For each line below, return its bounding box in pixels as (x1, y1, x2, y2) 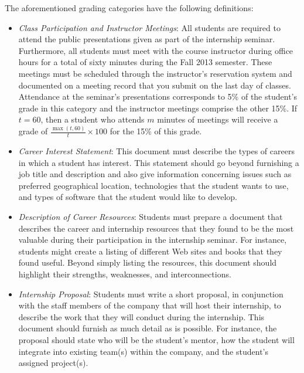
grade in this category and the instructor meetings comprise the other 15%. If (18, 101, 298, 114)
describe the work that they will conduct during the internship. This (18, 310, 265, 323)
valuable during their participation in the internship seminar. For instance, (18, 233, 287, 246)
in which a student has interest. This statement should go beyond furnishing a (18, 156, 299, 168)
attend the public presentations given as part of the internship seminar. (18, 33, 275, 45)
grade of (18, 125, 48, 137)
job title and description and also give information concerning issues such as (18, 168, 292, 180)
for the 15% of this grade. (110, 125, 202, 137)
